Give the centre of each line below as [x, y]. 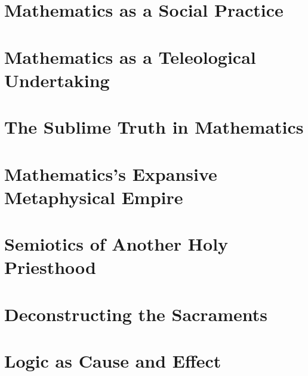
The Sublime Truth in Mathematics [154, 127]
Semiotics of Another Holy [116, 244]
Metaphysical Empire [94, 197]
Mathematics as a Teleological [130, 56]
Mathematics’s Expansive [111, 173]
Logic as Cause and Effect [113, 360]
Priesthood [50, 267]
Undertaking [57, 80]
